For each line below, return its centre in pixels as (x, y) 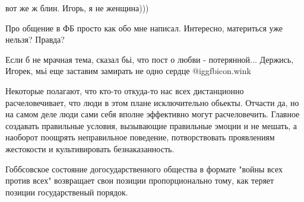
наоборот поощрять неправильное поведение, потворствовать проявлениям (140, 137)
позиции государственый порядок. (67, 192)
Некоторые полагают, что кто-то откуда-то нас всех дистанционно (125, 90)
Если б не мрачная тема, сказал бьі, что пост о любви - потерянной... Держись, (150, 59)
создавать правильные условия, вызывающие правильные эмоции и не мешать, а (151, 125)
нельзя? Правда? (35, 39)
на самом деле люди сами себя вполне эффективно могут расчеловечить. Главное (153, 114)
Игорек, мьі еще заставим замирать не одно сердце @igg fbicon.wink (128, 71)
